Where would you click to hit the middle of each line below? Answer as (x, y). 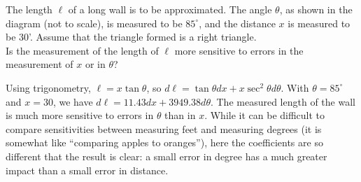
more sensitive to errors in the (239, 50)
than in (180, 115)
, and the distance (237, 23)
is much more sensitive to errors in (80, 115)
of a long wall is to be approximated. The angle (170, 9)
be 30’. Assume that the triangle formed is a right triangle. (131, 37)
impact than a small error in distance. (87, 170)
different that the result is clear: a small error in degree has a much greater (167, 156)
